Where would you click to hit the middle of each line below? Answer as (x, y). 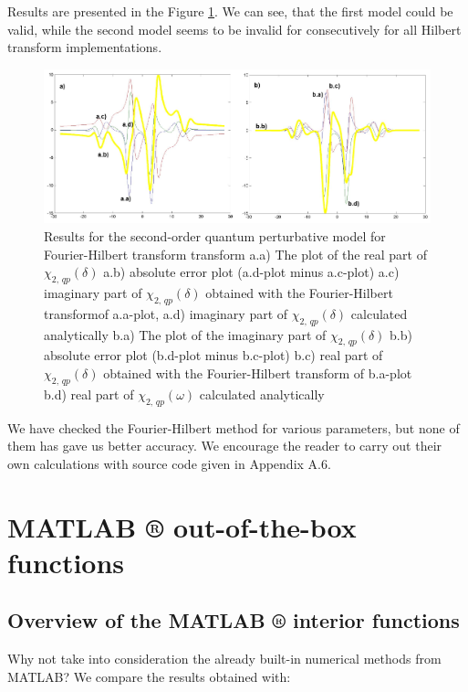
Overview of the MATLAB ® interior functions (234, 620)
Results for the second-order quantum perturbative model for (215, 236)
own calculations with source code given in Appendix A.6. (169, 463)
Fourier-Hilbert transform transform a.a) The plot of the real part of (235, 254)
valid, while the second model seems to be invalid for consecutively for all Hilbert (234, 29)
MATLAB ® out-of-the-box (182, 526)
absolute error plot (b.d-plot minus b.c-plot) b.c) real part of (213, 355)
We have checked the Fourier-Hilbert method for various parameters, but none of (234, 427)
